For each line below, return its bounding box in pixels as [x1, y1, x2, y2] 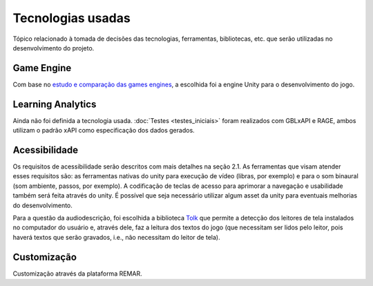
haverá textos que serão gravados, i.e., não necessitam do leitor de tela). [12, 233, 220, 241]
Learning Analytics [12, 98, 97, 110]
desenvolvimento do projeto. [12, 44, 95, 52]
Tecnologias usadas [12, 10, 131, 26]
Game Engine [12, 62, 72, 74]
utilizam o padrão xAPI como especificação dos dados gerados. [12, 126, 195, 135]
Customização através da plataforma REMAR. [12, 269, 142, 278]
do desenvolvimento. [12, 201, 73, 209]
